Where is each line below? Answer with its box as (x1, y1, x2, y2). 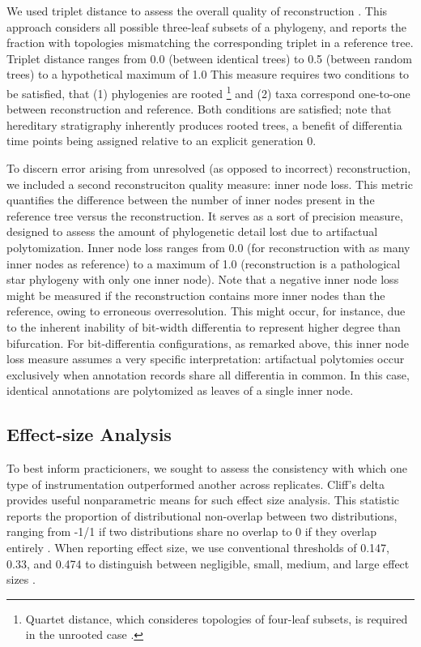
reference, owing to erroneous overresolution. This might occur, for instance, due (6, 302, 406, 319)
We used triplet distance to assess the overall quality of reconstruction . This (6, 2, 388, 19)
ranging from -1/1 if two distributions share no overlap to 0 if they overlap (6, 523, 377, 540)
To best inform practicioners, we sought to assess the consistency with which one (6, 460, 408, 477)
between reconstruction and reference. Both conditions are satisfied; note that (6, 101, 392, 118)
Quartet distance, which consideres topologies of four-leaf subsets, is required (25, 610, 408, 627)
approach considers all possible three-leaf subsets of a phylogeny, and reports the (6, 18, 406, 35)
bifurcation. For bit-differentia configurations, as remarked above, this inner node (6, 334, 409, 351)
